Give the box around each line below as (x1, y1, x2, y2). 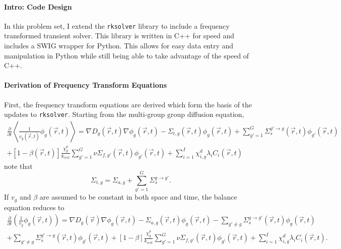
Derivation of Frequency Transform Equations (4, 80, 167, 90)
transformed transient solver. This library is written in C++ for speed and (4, 30, 234, 41)
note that (4, 160, 33, 171)
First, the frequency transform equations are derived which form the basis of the (4, 99, 252, 109)
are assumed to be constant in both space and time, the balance (39, 192, 237, 202)
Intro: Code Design (4, 1, 72, 12)
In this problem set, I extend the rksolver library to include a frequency (4, 20, 230, 31)
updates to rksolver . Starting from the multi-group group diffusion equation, (4, 109, 244, 119)
